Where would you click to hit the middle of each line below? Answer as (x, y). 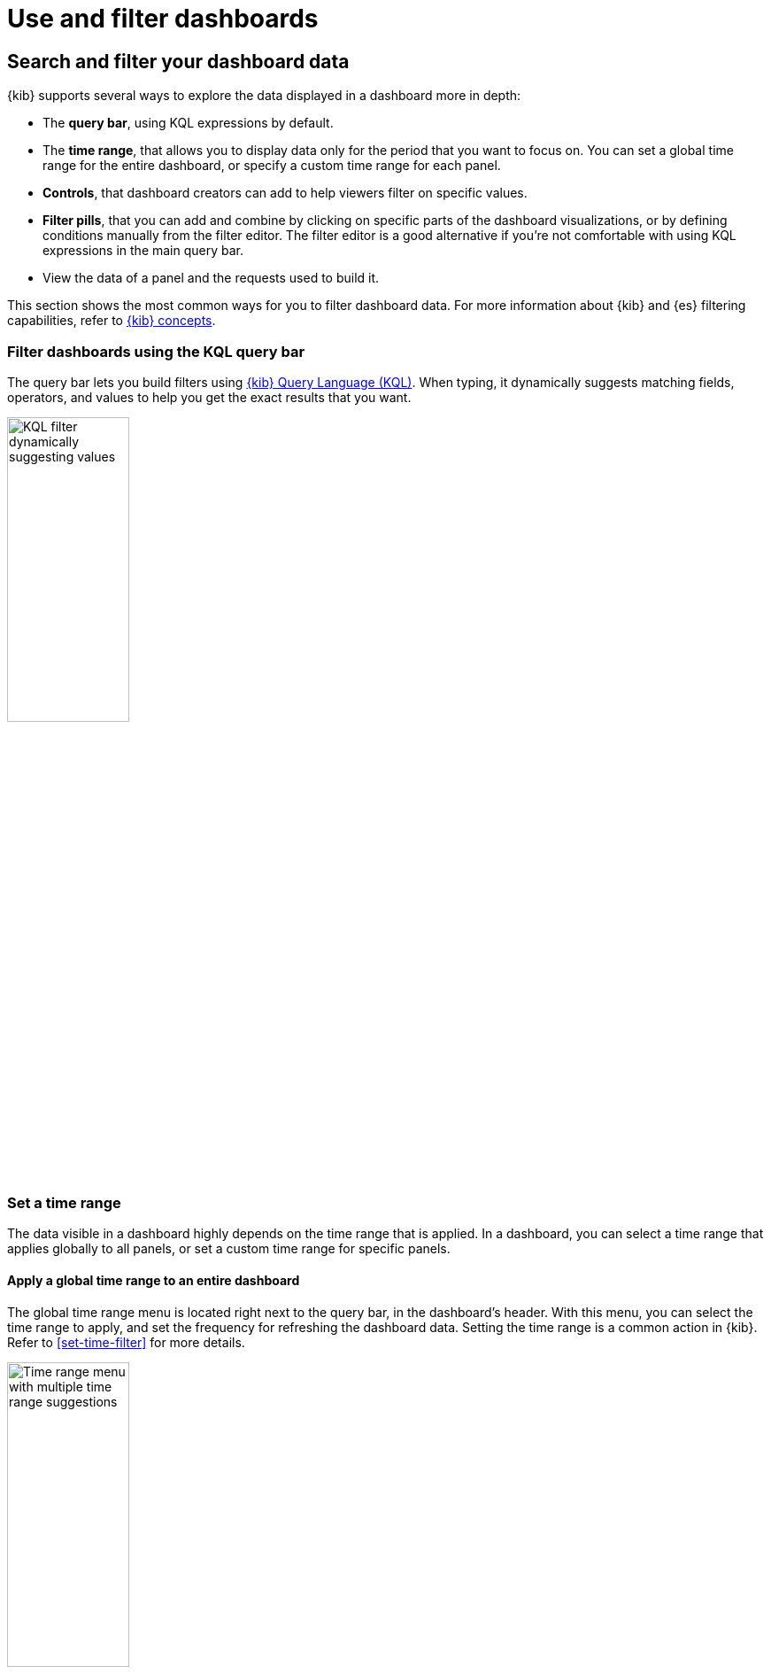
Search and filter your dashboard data (178, 61)
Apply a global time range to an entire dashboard (154, 1281)
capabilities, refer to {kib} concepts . (112, 321)
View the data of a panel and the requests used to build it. (211, 278)
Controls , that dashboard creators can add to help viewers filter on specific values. (285, 193)
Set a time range (64, 1203)
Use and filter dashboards (163, 19)
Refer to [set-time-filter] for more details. (126, 1342)
